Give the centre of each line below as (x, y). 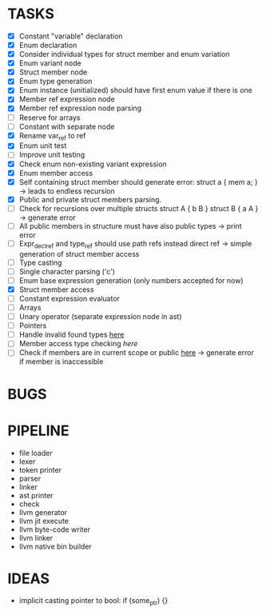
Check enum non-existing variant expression (93, 164)
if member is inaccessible (61, 361)
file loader (36, 453)
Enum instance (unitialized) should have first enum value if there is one (136, 90)
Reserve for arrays (50, 118)
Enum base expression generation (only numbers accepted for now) (131, 280)
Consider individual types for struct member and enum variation (124, 54)
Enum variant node (50, 63)
